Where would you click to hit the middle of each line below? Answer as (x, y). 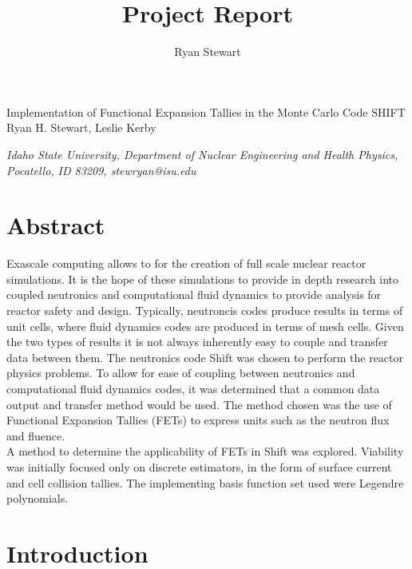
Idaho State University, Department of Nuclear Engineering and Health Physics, (202, 154)
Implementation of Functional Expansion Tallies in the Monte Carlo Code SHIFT (206, 111)
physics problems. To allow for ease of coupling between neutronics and (181, 373)
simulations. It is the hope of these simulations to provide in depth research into (203, 279)
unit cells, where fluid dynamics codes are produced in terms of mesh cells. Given (205, 326)
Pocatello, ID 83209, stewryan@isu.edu (101, 170)
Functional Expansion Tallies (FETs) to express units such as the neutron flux (198, 420)
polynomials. (38, 498)
